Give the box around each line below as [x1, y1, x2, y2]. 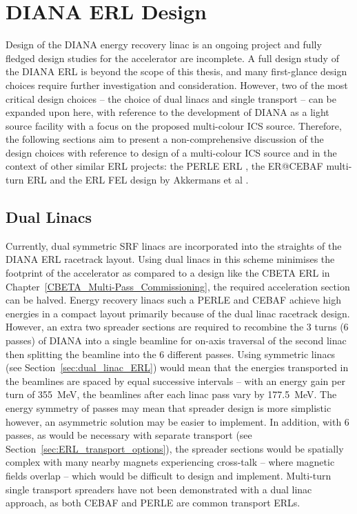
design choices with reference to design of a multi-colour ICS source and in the [6, 145, 337, 159]
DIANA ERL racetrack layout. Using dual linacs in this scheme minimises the [6, 252, 335, 266]
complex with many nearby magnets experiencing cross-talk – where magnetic [6, 455, 335, 469]
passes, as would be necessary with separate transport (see [6, 428, 252, 442]
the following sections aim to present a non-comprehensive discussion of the [6, 132, 324, 146]
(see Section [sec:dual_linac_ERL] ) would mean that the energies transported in [6, 360, 349, 375]
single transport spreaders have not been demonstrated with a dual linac [6, 482, 312, 496]
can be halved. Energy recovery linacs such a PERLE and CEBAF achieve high [6, 293, 341, 307]
